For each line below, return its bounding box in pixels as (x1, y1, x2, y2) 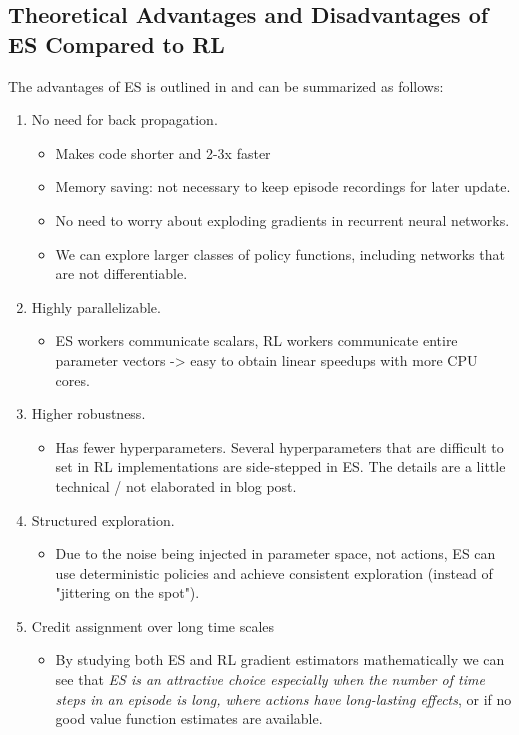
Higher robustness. (31, 403, 146, 424)
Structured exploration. (31, 509, 175, 530)
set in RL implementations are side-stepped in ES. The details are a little (55, 456, 506, 477)
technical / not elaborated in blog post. (55, 475, 297, 496)
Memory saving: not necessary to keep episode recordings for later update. (55, 176, 511, 197)
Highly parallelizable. (31, 296, 161, 317)
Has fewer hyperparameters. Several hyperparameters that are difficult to (55, 436, 504, 457)
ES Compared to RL (8, 28, 225, 59)
